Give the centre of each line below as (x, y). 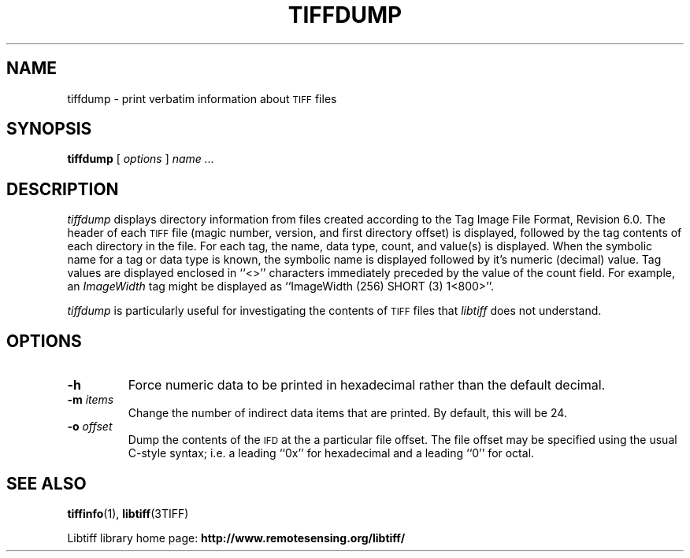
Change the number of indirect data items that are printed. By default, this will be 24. (347, 413)
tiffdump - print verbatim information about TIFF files (202, 98)
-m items (91, 400)
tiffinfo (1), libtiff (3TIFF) (128, 513)
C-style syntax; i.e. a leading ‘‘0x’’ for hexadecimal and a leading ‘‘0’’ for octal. (331, 453)
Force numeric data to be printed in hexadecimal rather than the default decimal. (367, 385)
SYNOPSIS (49, 129)
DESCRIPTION (63, 189)
